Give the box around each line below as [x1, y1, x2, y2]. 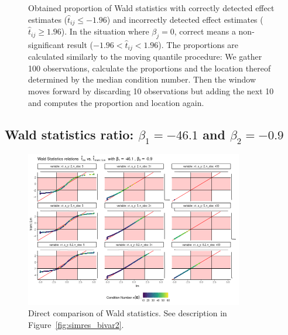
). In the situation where [61, 25, 149, 37]
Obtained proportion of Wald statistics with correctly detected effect [28, 2, 275, 13]
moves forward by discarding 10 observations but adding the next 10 [28, 85, 274, 97]
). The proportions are [158, 38, 239, 50]
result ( [67, 38, 94, 50]
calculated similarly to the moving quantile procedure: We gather [28, 50, 262, 63]
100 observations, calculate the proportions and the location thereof [28, 61, 271, 74]
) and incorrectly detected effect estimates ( [107, 13, 263, 25]
